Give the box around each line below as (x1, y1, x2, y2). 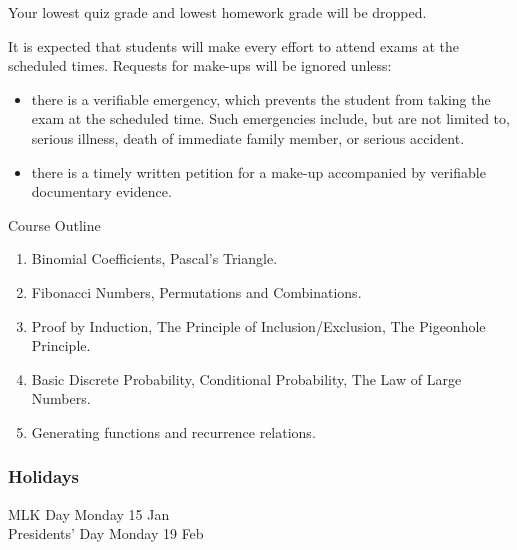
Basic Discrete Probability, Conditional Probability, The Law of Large (31, 368, 462, 389)
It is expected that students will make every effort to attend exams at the (8, 35, 460, 56)
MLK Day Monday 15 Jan (8, 503, 170, 524)
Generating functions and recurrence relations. (31, 421, 316, 442)
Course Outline (8, 214, 101, 235)
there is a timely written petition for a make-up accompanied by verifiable (31, 161, 486, 182)
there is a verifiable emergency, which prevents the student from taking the (31, 88, 491, 109)
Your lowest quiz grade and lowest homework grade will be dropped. (8, 2, 427, 22)
